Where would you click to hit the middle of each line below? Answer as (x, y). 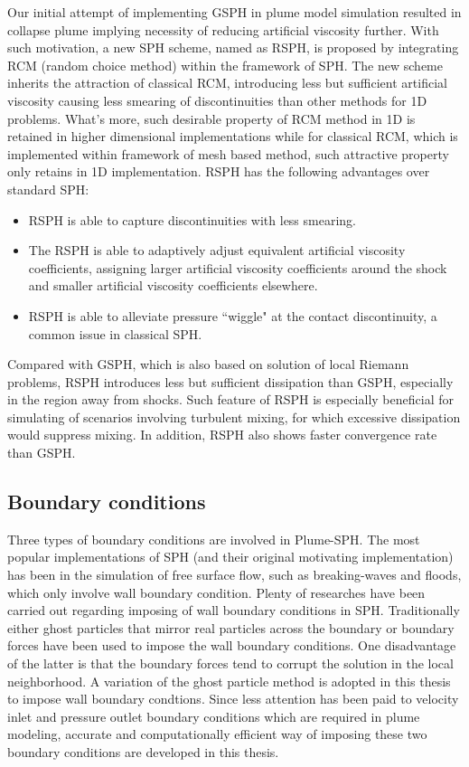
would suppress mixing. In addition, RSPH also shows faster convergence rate (222, 435)
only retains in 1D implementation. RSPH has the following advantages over (219, 171)
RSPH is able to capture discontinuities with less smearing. (192, 219)
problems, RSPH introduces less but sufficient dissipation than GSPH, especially (230, 381)
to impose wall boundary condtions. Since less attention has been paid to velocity (233, 699)
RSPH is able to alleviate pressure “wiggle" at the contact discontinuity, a (233, 315)
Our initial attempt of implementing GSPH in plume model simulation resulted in (234, 12)
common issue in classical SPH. (115, 333)
